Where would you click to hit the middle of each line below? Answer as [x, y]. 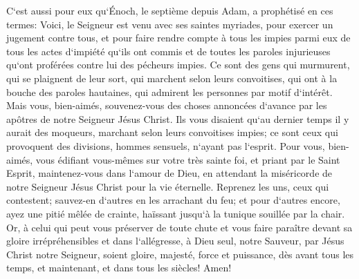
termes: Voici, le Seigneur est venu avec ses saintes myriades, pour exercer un [170, 24]
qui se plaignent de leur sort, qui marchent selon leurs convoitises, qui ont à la [172, 78]
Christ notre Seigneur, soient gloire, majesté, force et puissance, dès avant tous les [180, 254]
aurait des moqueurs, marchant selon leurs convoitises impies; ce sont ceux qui [172, 132]
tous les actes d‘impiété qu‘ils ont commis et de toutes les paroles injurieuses [168, 51]
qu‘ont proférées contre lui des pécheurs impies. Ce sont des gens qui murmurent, [178, 65]
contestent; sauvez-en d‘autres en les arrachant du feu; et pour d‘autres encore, [173, 200]
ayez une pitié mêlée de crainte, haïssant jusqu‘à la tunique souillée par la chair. [176, 213]
